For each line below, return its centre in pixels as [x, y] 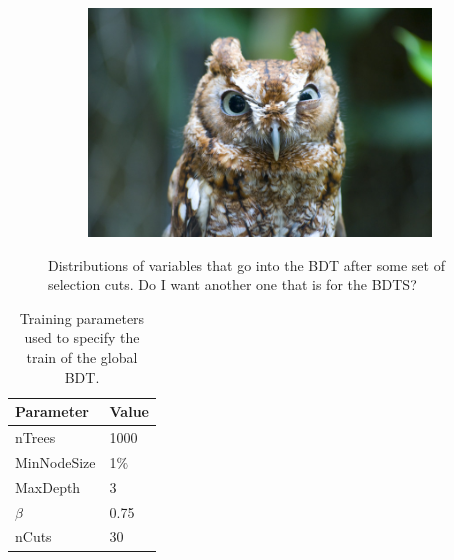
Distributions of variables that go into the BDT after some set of [246, 264]
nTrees [35, 437]
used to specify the [82, 337]
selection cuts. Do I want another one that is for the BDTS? [232, 284]
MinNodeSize [55, 461]
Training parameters [82, 317]
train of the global [82, 357]
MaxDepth [48, 486]
